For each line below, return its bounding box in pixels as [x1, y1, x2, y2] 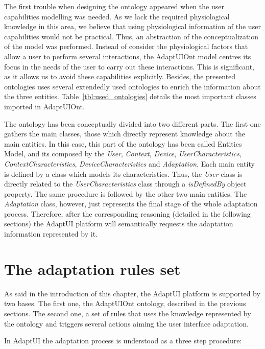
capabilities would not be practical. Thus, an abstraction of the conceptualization [4, 31, 259, 41]
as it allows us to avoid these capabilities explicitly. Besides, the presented [4, 71, 236, 82]
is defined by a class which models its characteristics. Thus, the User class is [4, 168, 243, 179]
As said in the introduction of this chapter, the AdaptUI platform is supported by [4, 288, 260, 298]
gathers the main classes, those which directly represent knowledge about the [4, 128, 245, 139]
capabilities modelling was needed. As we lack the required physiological [4, 11, 230, 21]
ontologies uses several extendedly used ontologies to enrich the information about [4, 81, 261, 91]
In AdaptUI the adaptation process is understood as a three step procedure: [4, 335, 242, 346]
